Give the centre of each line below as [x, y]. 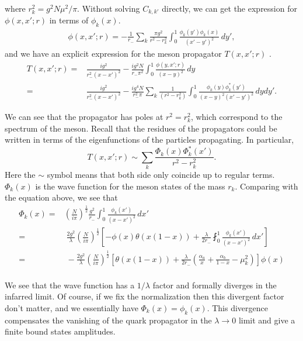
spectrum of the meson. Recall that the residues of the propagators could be [141, 128]
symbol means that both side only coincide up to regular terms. [161, 175]
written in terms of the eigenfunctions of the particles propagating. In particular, [149, 139]
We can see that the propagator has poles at [84, 117]
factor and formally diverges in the [215, 285]
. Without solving [109, 8]
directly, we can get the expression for [229, 8]
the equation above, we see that [61, 197]
